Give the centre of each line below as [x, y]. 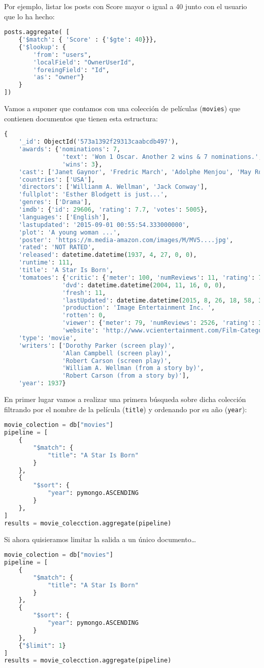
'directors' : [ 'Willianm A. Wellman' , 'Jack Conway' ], [113, 187]
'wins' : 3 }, [82, 164]
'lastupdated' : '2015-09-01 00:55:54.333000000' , [104, 225]
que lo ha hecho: [29, 16]
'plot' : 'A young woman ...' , [70, 232]
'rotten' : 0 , [84, 315]
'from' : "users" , [62, 55]
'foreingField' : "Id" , [71, 70]
